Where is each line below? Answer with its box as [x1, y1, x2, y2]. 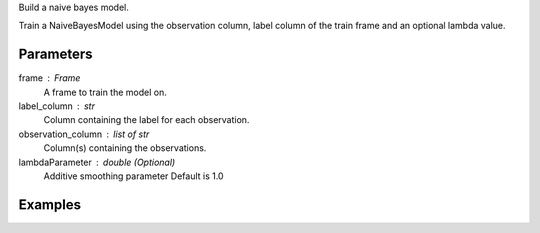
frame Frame [18, 72, 81, 84]
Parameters [18, 46, 93, 63]
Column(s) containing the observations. [43, 142, 207, 154]
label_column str [18, 100, 95, 112]
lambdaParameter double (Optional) [18, 156, 176, 168]
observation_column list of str [18, 128, 150, 140]
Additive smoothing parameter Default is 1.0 [43, 170, 224, 182]
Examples [18, 196, 82, 213]
